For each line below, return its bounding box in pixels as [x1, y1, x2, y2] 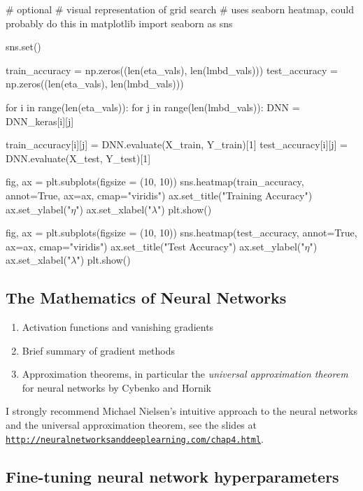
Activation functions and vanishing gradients [22, 320, 214, 334]
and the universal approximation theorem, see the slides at [6, 418, 257, 432]
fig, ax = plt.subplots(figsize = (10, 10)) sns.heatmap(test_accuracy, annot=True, [6, 225, 357, 240]
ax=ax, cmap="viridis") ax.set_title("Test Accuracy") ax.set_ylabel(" [6, 239, 305, 253]
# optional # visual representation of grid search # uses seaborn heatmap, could [6, 2, 355, 16]
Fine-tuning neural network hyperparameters [6, 465, 339, 487]
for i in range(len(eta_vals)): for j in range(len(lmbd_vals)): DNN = [6, 99, 300, 114]
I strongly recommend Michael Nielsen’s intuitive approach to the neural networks [6, 404, 357, 418]
